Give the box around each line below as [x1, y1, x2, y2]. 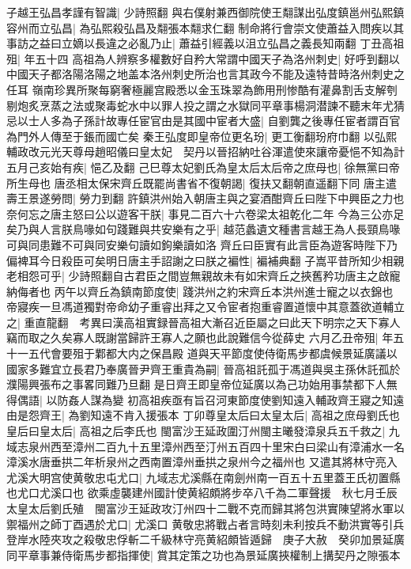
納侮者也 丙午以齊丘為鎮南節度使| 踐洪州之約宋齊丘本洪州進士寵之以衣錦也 [6, 283, 394, 299]
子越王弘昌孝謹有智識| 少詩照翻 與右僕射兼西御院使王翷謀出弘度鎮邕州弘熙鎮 [6, 4, 405, 20]
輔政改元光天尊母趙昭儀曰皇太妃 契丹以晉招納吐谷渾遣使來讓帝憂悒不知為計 [6, 143, 405, 160]
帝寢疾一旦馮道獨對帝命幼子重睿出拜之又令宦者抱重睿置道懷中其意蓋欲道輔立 [6, 298, 405, 315]
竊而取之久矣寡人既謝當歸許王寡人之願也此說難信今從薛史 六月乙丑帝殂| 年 [6, 329, 394, 346]
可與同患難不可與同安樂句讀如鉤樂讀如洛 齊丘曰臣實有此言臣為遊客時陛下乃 [6, 236, 398, 252]
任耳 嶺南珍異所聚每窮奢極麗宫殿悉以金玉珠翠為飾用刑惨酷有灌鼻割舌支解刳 [6, 81, 398, 97]
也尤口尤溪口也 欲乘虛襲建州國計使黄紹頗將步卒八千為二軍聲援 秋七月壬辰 [6, 484, 398, 501]
